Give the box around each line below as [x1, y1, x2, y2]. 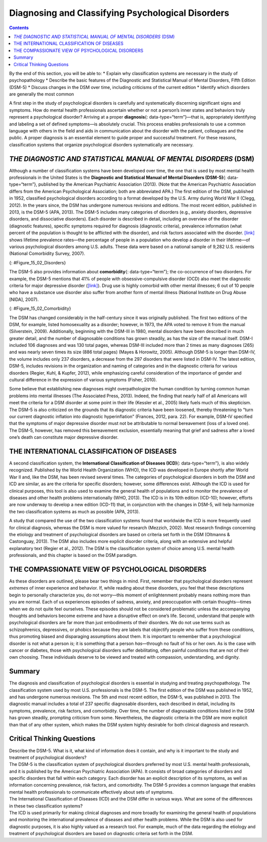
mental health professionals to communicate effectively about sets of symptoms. [9, 789, 174, 795]
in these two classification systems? [9, 803, 83, 809]
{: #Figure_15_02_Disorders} [9, 259, 66, 265]
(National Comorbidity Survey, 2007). [9, 251, 86, 256]
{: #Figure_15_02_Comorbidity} [9, 305, 71, 311]
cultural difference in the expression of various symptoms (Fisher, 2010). [9, 377, 157, 383]
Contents [9, 25, 29, 31]
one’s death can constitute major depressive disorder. [9, 434, 119, 440]
